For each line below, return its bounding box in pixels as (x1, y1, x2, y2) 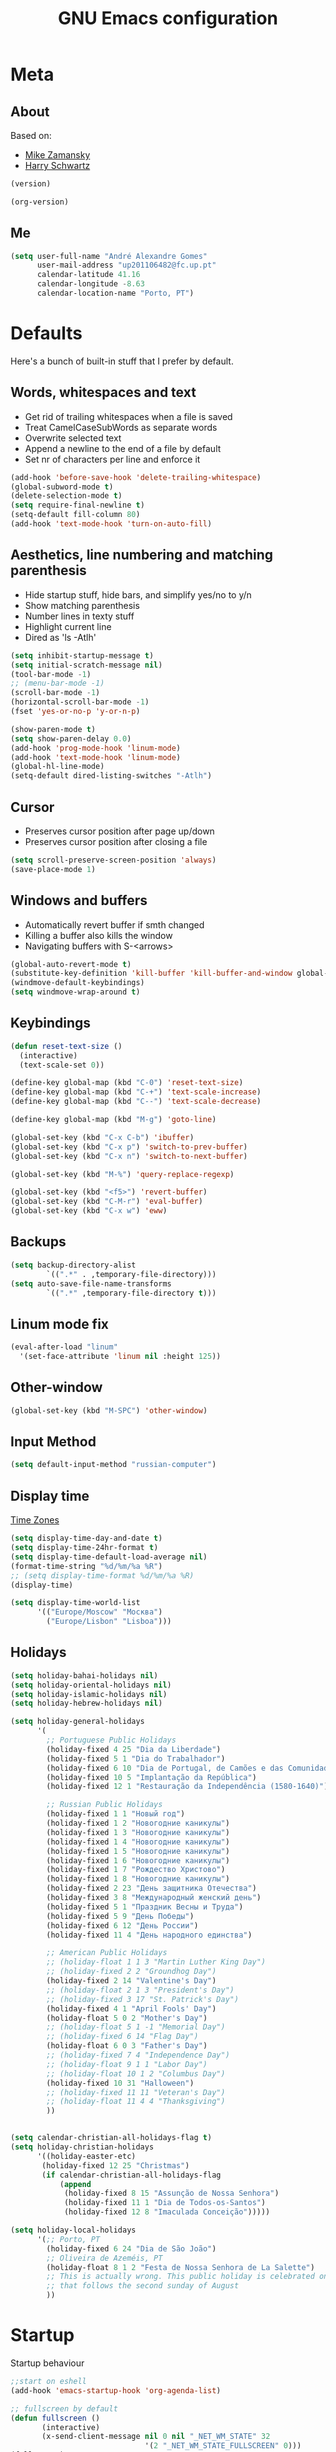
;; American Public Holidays (46, 1948, 168, 1958)
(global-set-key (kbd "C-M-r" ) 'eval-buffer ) (10, 1197, 203, 1207)
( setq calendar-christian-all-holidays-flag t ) (10, 2133, 213, 2143)
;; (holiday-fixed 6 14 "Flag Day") (46, 2032, 199, 2042)
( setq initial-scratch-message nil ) (10, 660, 163, 670)
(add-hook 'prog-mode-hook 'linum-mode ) (10, 743, 182, 753)
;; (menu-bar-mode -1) (10, 678, 105, 689)
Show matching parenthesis (24, 599, 140, 611)
